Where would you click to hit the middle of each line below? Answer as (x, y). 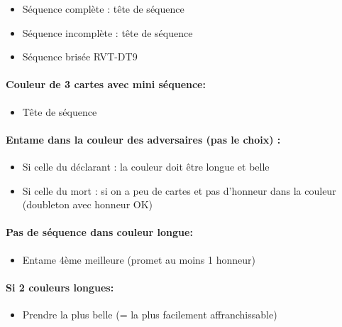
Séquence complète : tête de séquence (103, 9)
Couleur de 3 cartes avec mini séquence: (106, 84)
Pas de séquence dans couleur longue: (99, 232)
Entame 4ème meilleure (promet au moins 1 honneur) (139, 259)
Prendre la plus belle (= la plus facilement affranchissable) (150, 314)
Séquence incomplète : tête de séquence (107, 32)
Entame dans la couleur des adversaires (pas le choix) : (143, 139)
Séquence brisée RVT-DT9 (80, 57)
